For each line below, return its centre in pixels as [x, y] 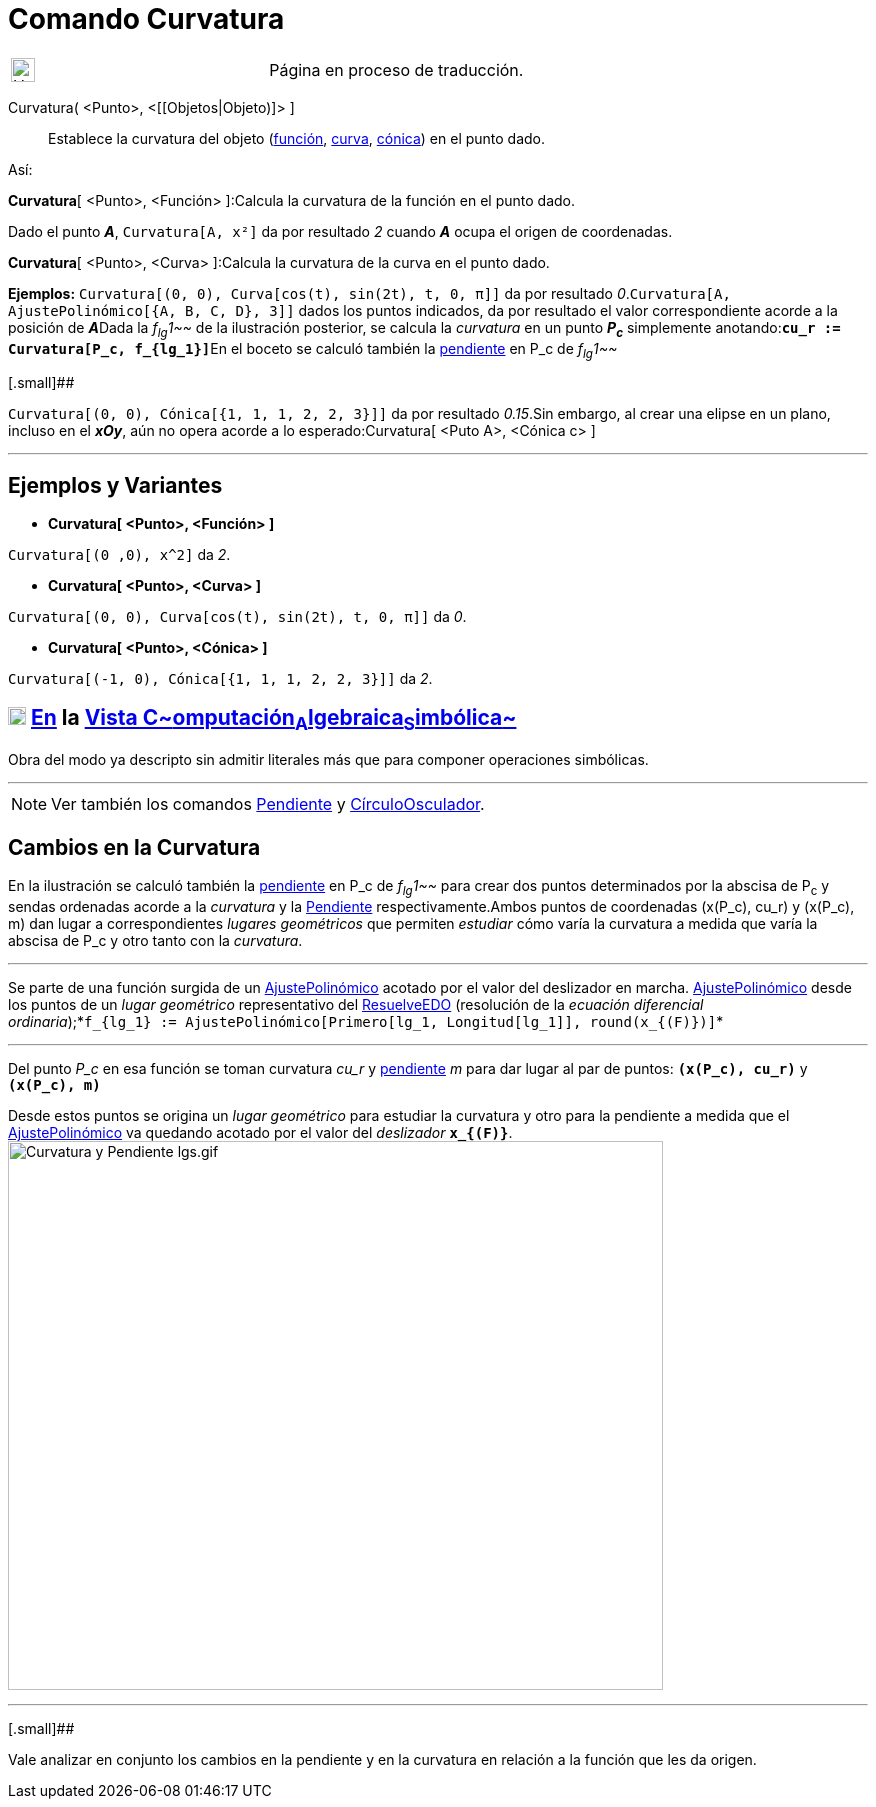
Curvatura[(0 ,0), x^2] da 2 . [119, 555]
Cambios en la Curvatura [134, 847]
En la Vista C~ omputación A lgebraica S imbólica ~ [273, 719]
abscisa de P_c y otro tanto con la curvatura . [155, 940]
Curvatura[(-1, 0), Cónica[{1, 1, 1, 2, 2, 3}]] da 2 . [220, 679]
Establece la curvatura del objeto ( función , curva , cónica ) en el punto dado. [297, 138]
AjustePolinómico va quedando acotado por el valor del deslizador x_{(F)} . [260, 1132]
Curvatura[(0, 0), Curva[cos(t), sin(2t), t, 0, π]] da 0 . [237, 617]
